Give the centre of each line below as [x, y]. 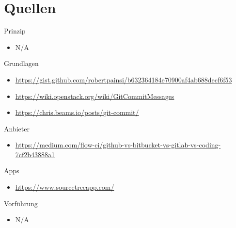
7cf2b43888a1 [35, 154]
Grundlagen [21, 63]
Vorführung [21, 203]
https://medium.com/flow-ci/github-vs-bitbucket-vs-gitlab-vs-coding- [118, 145]
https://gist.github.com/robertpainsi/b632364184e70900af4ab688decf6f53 [124, 79]
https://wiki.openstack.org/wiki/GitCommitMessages [95, 96]
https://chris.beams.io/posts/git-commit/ [77, 112]
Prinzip [15, 31]
